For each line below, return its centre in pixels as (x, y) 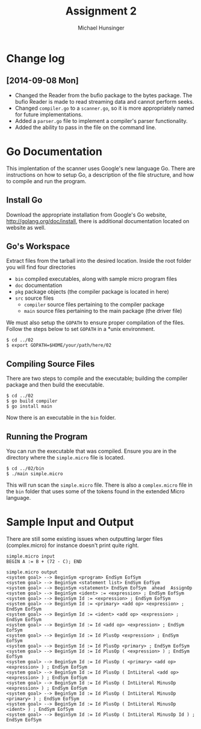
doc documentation (39, 285)
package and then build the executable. (55, 385)
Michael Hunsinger (101, 28)
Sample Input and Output (70, 522)
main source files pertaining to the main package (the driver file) (103, 311)
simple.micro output (32, 572)
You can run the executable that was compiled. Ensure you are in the (91, 451)
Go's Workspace (38, 246)
